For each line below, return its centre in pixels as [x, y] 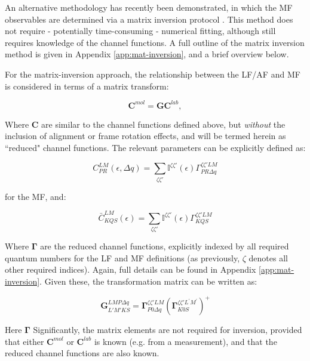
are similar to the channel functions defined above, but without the [163, 124]
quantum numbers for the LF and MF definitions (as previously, [122, 257]
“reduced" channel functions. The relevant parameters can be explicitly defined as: [155, 147]
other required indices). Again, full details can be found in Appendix [131, 269]
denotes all [268, 257]
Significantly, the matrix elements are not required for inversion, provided [168, 330]
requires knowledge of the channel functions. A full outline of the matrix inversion [155, 42]
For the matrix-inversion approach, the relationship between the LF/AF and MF [153, 74]
